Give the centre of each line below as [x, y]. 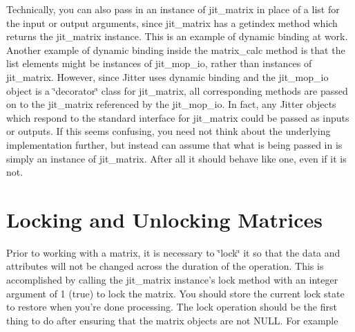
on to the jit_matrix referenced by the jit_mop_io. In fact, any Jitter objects [171, 104]
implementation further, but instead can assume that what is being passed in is [174, 144]
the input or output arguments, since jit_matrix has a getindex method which [172, 22]
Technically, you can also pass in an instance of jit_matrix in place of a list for [173, 9]
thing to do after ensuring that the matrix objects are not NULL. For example [172, 320]
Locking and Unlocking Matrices [164, 219]
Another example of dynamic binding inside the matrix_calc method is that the [176, 49]
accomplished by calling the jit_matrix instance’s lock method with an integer [172, 280]
